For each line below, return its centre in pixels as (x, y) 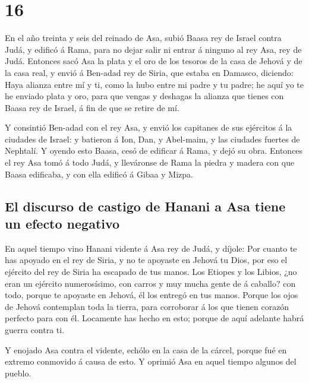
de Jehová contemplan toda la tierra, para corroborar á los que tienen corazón (147, 306)
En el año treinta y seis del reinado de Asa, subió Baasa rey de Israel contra (143, 38)
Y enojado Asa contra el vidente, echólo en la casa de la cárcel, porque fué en (146, 349)
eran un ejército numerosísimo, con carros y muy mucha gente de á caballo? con (150, 283)
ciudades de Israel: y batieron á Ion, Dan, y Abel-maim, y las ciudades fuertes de (152, 139)
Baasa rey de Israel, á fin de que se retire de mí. (92, 107)
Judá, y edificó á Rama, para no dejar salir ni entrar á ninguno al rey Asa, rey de (153, 49)
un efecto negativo (62, 224)
